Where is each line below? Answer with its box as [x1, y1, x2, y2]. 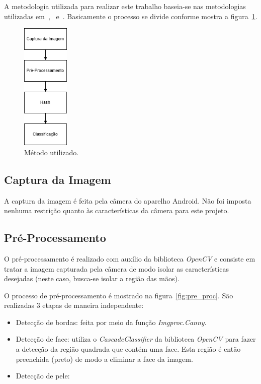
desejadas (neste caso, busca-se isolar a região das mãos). [4, 273, 180, 284]
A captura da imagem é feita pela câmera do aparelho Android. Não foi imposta [4, 195, 251, 206]
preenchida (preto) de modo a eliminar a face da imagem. [16, 353, 193, 364]
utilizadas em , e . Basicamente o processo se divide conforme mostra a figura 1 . [4, 11, 257, 21]
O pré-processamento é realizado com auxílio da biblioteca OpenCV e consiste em [4, 253, 255, 264]
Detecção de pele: [16, 370, 70, 381]
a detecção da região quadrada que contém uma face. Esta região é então [16, 344, 241, 354]
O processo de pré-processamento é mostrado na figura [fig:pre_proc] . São [4, 290, 233, 300]
